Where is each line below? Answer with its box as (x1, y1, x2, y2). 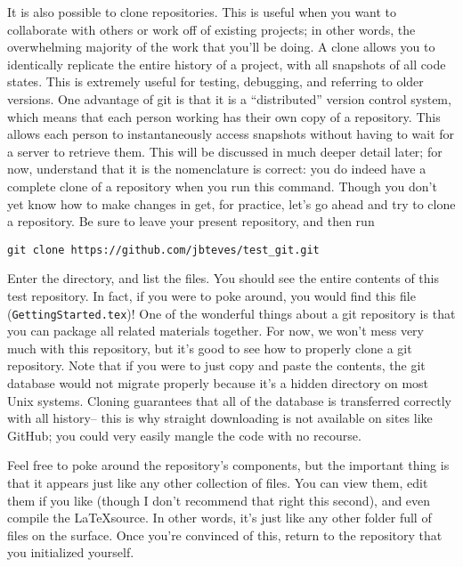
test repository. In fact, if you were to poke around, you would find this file (7, 286, 416, 304)
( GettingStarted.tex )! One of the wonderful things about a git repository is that (7, 304, 456, 322)
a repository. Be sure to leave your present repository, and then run (7, 212, 375, 231)
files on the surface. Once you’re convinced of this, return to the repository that (7, 525, 443, 544)
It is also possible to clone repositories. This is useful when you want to (7, 3, 397, 20)
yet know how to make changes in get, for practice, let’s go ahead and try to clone (7, 194, 456, 213)
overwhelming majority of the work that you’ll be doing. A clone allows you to (7, 37, 435, 56)
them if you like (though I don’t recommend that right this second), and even (7, 490, 431, 509)
